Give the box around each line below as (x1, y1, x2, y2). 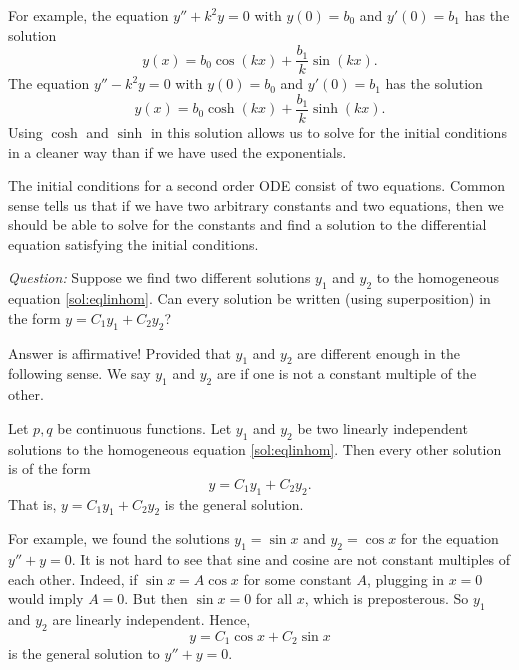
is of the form (8, 458, 91, 479)
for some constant (243, 568, 352, 589)
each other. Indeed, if (8, 568, 138, 589)
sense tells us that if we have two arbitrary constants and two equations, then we (8, 194, 504, 215)
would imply (8, 588, 84, 609)
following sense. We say (8, 363, 151, 384)
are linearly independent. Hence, (52, 609, 251, 630)
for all (255, 588, 293, 609)
